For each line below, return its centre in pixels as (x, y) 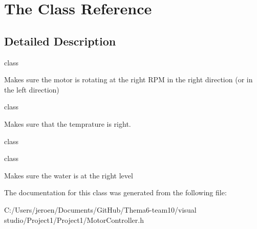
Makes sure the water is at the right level (69, 175)
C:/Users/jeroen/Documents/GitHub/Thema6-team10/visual (100, 209)
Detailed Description (60, 41)
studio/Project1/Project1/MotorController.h (74, 220)
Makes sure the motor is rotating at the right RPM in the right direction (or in (128, 79)
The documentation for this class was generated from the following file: (115, 192)
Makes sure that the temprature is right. (68, 123)
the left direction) (32, 89)
